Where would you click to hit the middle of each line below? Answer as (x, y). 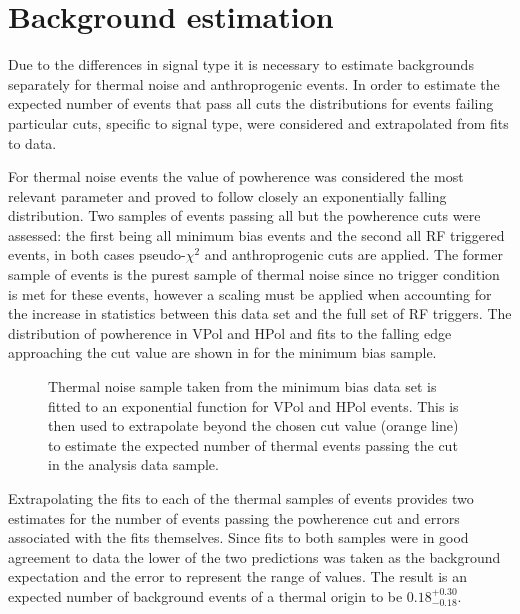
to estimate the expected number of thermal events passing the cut (253, 444)
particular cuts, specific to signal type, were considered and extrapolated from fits (258, 122)
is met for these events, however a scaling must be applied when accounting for (250, 293)
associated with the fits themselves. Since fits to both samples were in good (238, 537)
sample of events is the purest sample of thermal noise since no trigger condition (254, 274)
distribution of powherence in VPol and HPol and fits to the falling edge (230, 332)
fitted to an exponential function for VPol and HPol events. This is (253, 405)
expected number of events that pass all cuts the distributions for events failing (251, 103)
